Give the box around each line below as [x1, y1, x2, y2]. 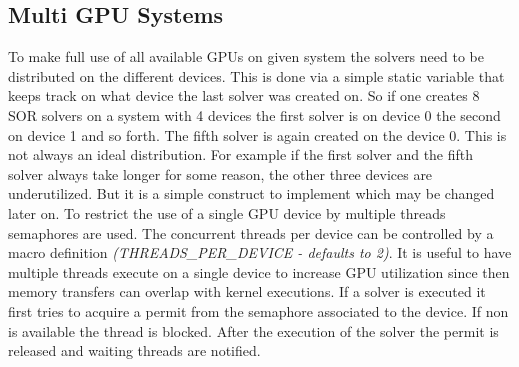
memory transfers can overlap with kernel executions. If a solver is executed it [8, 281, 486, 302]
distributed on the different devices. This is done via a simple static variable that [8, 65, 505, 86]
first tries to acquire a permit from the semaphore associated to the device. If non [8, 300, 509, 321]
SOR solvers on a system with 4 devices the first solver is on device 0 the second [8, 104, 501, 125]
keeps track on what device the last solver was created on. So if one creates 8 [8, 85, 480, 106]
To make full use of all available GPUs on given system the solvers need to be [8, 46, 484, 67]
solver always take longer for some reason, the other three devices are [8, 163, 433, 184]
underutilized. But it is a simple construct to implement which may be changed [8, 183, 495, 204]
